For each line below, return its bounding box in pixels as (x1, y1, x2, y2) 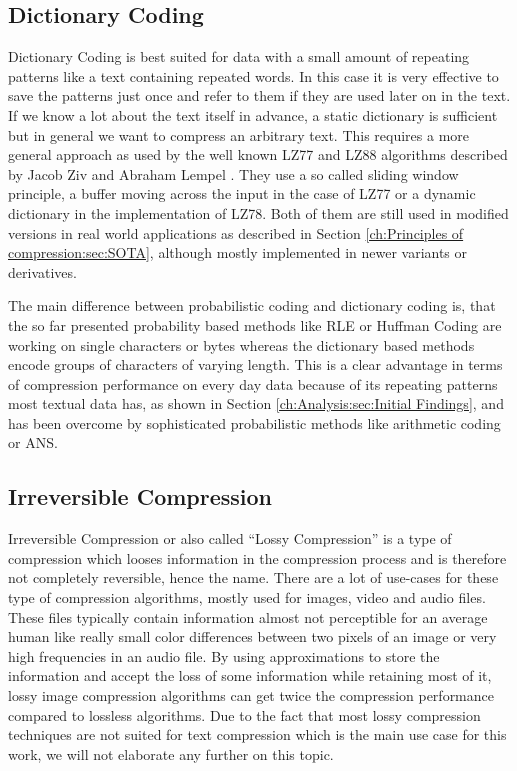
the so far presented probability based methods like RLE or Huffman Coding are (8, 314, 502, 335)
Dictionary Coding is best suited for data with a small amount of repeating (8, 46, 470, 67)
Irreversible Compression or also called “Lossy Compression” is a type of (8, 528, 452, 549)
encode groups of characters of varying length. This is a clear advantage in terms (8, 354, 503, 375)
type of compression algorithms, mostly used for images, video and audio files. (8, 587, 486, 608)
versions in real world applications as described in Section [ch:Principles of (8, 222, 464, 243)
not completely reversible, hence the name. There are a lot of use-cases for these (8, 567, 499, 588)
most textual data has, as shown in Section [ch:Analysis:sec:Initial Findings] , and (8, 393, 504, 414)
